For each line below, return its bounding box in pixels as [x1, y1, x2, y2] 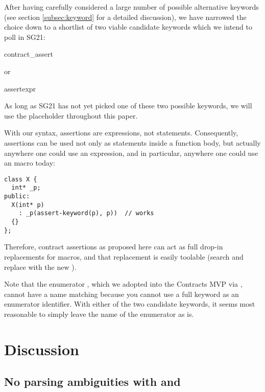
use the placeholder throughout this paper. [4, 110, 138, 121]
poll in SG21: [4, 31, 45, 42]
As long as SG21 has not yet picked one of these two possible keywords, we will [4, 100, 252, 111]
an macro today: [4, 157, 55, 168]
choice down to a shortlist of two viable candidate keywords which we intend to [4, 21, 252, 32]
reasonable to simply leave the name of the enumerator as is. [4, 308, 194, 319]
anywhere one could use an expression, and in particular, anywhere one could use [4, 147, 258, 158]
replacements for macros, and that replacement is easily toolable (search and [4, 251, 244, 262]
